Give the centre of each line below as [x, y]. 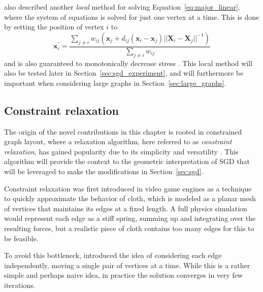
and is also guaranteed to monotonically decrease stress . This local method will [128, 63]
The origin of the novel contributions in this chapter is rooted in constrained [123, 131]
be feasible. [21, 238]
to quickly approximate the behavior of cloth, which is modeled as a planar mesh [130, 198]
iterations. [20, 285]
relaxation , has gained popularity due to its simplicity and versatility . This [121, 151]
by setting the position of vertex [54, 27]
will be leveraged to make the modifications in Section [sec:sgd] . [104, 171]
